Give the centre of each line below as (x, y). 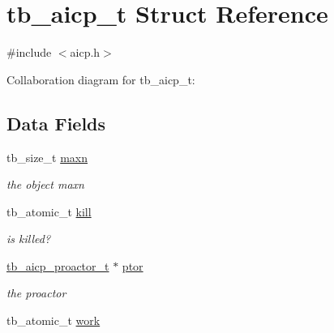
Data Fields (56, 123)
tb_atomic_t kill (49, 211)
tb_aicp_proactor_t (58, 265)
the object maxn (45, 184)
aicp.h (85, 52)
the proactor (36, 293)
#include (29, 52)
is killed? (29, 239)
